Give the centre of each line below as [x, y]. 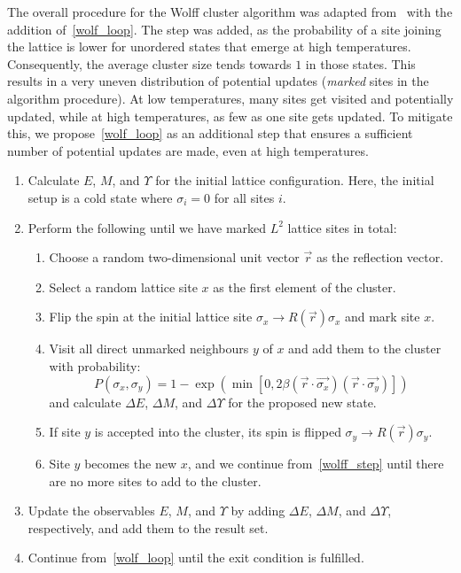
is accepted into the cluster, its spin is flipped [218, 432]
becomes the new [131, 464]
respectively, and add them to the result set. [148, 527]
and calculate [85, 402]
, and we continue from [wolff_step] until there [316, 464]
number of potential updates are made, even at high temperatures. [188, 150]
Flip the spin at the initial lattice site [151, 317]
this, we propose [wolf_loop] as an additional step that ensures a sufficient [210, 133]
